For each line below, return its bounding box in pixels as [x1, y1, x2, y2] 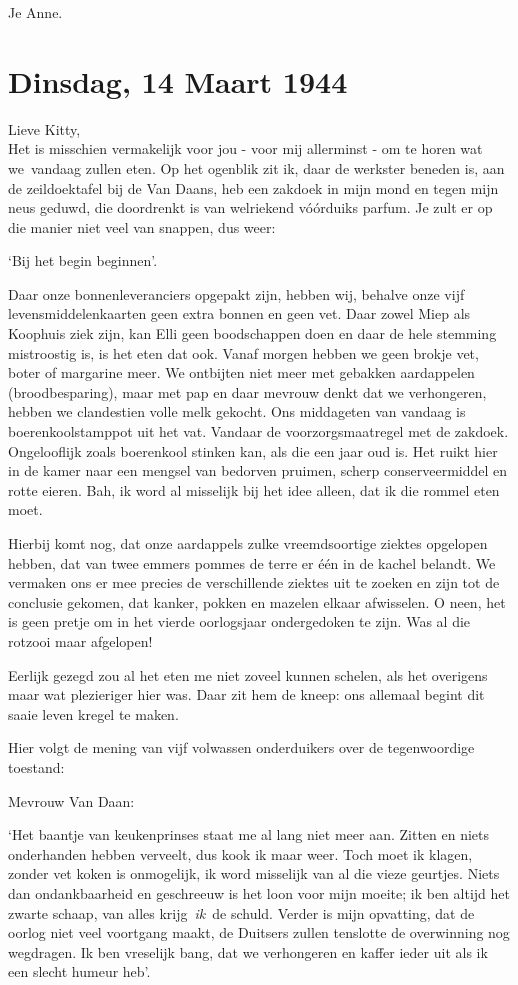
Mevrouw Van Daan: [8, 790, 135, 811]
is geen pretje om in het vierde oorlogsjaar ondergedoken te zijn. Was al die [8, 611, 471, 632]
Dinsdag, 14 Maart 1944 [8, 60, 348, 101]
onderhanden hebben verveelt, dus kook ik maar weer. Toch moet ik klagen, [8, 843, 473, 864]
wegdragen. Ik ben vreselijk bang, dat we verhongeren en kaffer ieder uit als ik [8, 941, 488, 962]
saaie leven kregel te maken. [8, 703, 179, 724]
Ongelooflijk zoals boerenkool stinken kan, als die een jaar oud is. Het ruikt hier [8, 440, 498, 461]
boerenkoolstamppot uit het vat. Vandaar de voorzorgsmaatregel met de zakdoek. [8, 421, 509, 442]
